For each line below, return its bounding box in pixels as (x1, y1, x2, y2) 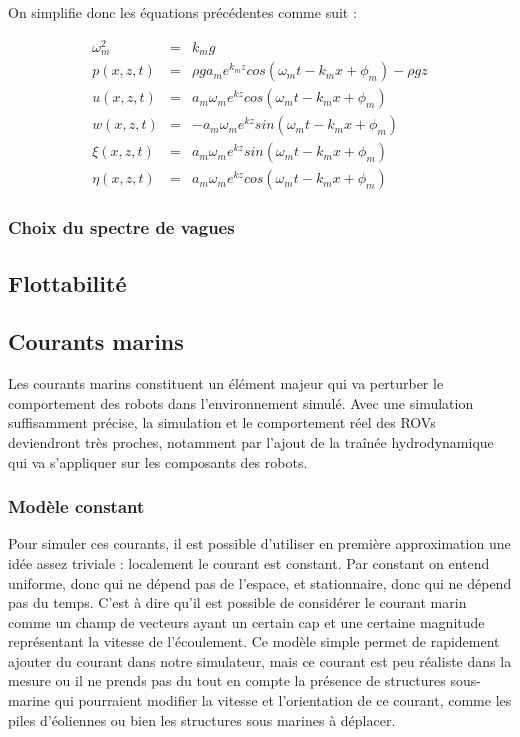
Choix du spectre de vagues (8, 215, 235, 240)
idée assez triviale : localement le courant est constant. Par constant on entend (8, 552, 490, 573)
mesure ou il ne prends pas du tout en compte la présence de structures (8, 670, 446, 691)
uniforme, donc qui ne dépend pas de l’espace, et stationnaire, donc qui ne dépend (8, 572, 512, 593)
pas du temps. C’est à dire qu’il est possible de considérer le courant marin (8, 592, 467, 613)
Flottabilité (8, 267, 127, 298)
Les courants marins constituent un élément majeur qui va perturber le (8, 373, 444, 394)
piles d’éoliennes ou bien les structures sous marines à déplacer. (8, 709, 396, 730)
